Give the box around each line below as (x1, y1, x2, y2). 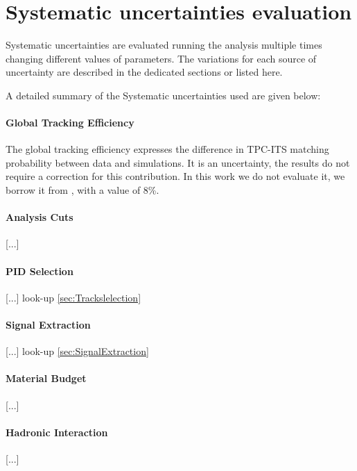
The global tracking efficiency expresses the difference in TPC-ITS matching (6, 142, 329, 156)
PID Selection (6, 263, 73, 278)
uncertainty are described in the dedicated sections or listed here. (6, 65, 283, 79)
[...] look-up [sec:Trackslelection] (6, 290, 141, 304)
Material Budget (6, 371, 87, 386)
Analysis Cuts (6, 210, 73, 224)
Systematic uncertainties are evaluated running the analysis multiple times (6, 38, 322, 52)
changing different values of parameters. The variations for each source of (6, 51, 317, 65)
